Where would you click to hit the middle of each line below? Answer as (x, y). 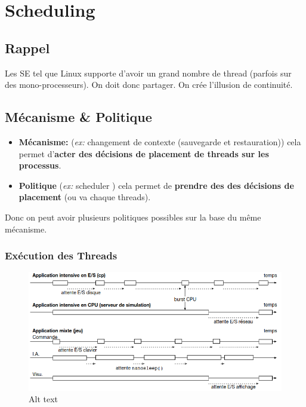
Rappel (27, 48)
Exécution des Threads (61, 255)
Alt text (43, 399)
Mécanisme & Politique (78, 117)
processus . (40, 165)
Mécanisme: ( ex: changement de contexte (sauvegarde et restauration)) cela (160, 141)
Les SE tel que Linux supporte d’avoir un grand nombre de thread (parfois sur (148, 73)
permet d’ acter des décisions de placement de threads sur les (144, 153)
